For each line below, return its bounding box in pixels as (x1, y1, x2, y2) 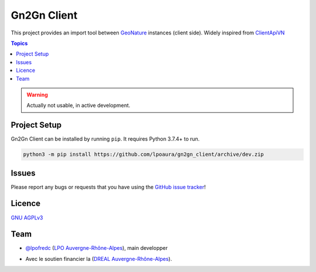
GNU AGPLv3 (11, 214, 43, 221)
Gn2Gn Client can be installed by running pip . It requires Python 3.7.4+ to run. (11, 135, 200, 142)
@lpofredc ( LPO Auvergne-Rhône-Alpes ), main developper (25, 245, 168, 252)
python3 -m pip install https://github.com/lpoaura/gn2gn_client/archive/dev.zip (23, 151, 265, 158)
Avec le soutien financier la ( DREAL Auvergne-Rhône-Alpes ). (25, 255, 172, 262)
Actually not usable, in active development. (26, 102, 130, 109)
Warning (26, 91, 48, 98)
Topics (11, 40, 28, 47)
